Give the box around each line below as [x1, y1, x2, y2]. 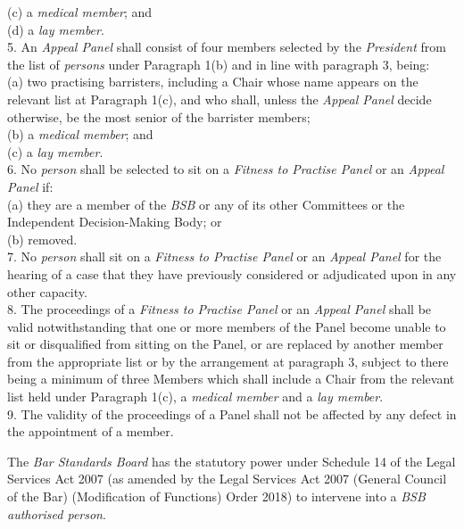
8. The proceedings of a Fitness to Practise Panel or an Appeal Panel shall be [7, 300, 432, 318]
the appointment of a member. [7, 422, 174, 441]
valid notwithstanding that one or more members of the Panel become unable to [7, 317, 446, 335]
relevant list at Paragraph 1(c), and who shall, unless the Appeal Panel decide [7, 89, 432, 108]
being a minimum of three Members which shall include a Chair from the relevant [7, 369, 455, 388]
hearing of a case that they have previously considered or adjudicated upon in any [7, 264, 457, 283]
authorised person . [7, 504, 106, 523]
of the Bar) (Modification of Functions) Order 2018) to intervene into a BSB [7, 487, 426, 506]
